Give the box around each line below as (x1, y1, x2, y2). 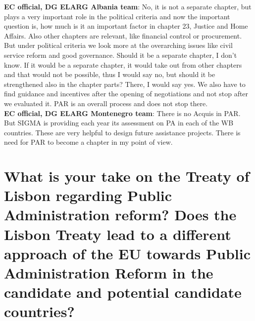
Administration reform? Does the (4, 204, 237, 225)
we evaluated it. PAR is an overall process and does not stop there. (4, 98, 208, 108)
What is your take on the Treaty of (4, 166, 250, 186)
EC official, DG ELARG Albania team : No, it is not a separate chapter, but (4, 1, 252, 11)
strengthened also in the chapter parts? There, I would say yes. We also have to (4, 79, 246, 89)
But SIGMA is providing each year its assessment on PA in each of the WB (4, 118, 234, 128)
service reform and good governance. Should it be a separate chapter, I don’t (4, 49, 237, 60)
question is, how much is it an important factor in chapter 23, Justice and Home (4, 21, 248, 31)
